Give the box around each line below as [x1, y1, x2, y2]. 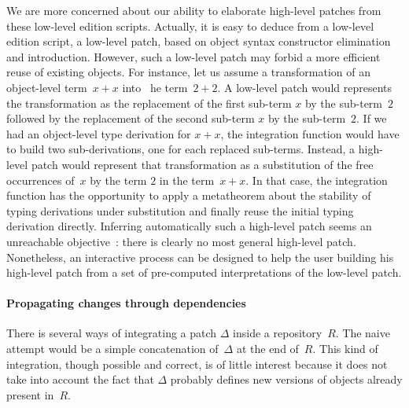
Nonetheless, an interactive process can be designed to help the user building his [6, 248, 394, 265]
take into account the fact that [6, 371, 154, 388]
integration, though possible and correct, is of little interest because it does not [6, 355, 388, 372]
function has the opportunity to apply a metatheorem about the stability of [6, 187, 371, 204]
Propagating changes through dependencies [6, 295, 246, 311]
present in [6, 386, 54, 402]
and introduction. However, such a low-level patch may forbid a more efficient [6, 48, 381, 64]
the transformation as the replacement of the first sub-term [6, 94, 292, 111]
